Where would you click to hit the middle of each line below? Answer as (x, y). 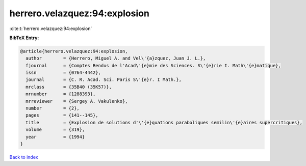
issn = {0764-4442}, (63, 73)
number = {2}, (53, 108)
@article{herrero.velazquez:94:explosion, (74, 51)
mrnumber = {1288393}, (61, 94)
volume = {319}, (55, 130)
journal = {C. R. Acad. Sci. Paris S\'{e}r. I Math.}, (104, 80)
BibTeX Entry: (24, 38)
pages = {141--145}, (62, 115)
